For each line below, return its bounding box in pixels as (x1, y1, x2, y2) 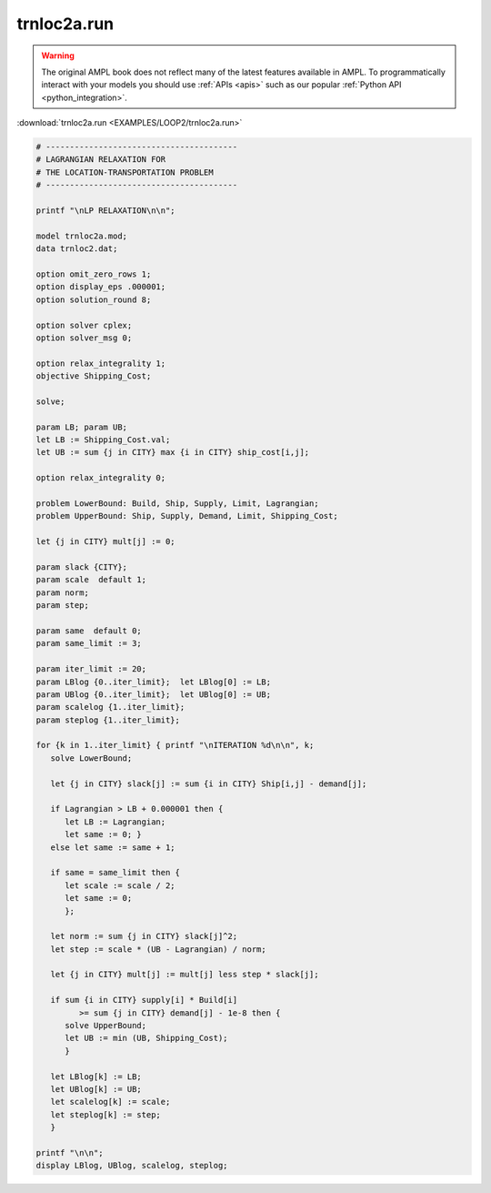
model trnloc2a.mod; (35, 230, 127, 241)
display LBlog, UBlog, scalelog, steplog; (35, 1160, 228, 1171)
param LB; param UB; (35, 421, 127, 432)
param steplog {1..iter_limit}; (35, 714, 181, 725)
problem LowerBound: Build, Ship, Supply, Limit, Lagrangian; (35, 499, 319, 509)
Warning (41, 50, 75, 61)
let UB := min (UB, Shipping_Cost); (65, 1033, 228, 1044)
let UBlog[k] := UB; (50, 1084, 143, 1094)
